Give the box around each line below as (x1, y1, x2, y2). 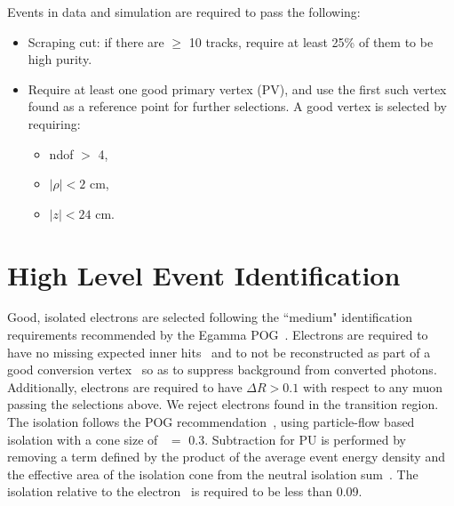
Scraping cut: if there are (28, 32, 164, 51)
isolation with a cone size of (7, 430, 158, 448)
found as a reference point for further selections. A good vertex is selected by (28, 97, 447, 116)
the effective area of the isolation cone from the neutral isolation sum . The (7, 464, 418, 483)
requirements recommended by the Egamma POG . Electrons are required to (7, 325, 428, 344)
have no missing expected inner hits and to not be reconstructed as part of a (7, 342, 431, 361)
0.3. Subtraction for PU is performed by (188, 430, 406, 448)
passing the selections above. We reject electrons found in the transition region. (7, 395, 439, 414)
